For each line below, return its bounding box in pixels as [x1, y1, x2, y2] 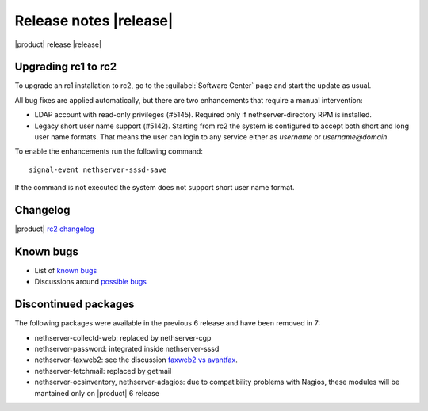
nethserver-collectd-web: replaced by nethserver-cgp [34, 333, 212, 342]
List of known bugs [34, 266, 97, 275]
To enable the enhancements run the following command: [14, 147, 204, 156]
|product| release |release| [14, 40, 102, 49]
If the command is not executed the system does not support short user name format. [14, 183, 295, 192]
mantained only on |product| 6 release [34, 388, 160, 398]
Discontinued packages [14, 298, 135, 311]
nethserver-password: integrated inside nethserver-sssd [34, 344, 220, 354]
